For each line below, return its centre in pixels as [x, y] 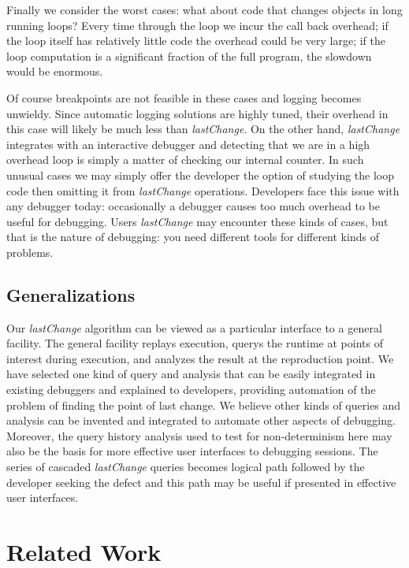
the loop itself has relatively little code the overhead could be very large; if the [196, 41]
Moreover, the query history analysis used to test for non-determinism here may [199, 435]
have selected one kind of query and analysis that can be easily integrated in [191, 374]
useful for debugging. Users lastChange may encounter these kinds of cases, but [197, 221]
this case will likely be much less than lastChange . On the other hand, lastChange [203, 129]
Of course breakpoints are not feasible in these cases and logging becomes [184, 97]
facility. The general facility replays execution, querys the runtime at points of [195, 343]
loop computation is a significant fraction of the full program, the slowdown [189, 56]
